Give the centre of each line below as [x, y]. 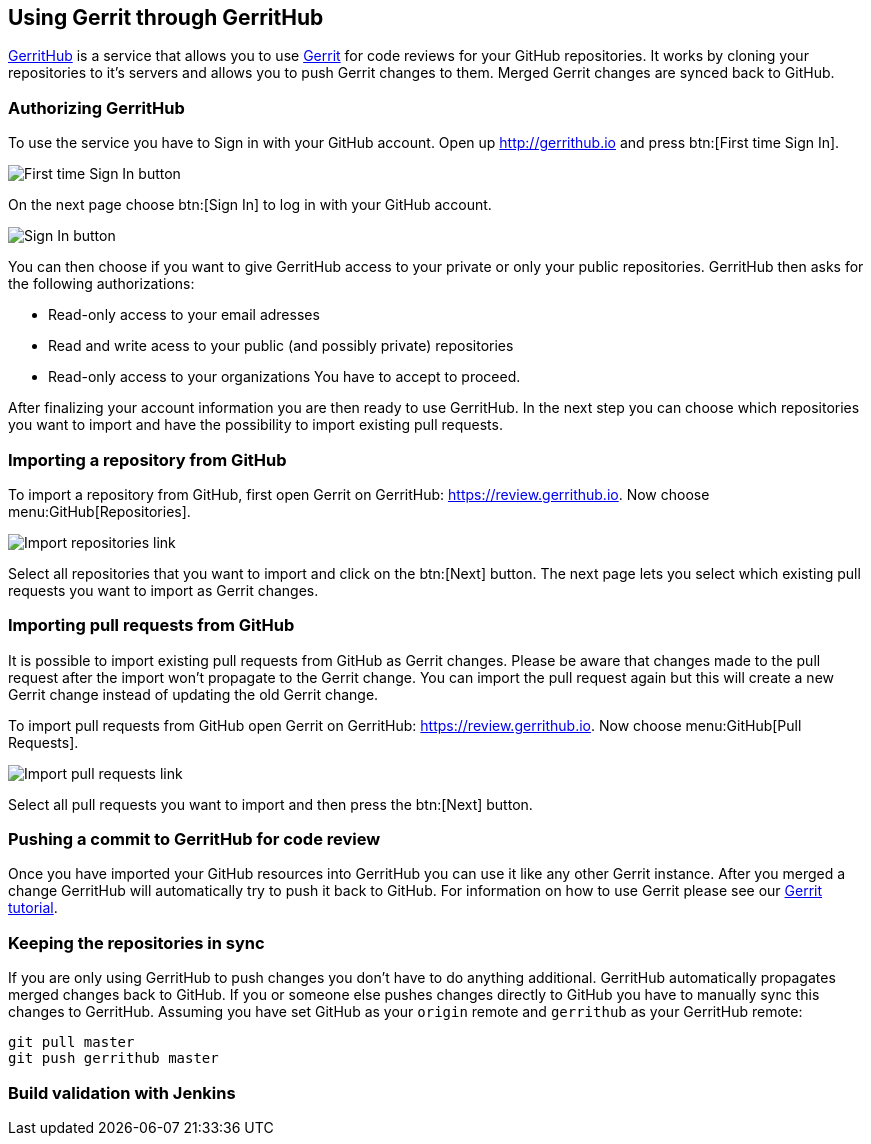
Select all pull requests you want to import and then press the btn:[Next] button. [270, 804]
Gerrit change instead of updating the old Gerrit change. [193, 694]
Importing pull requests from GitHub [151, 625]
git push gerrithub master [113, 1058]
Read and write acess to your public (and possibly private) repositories [281, 346]
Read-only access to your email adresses [184, 315]
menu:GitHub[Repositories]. [99, 511]
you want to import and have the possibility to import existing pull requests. [255, 425]
